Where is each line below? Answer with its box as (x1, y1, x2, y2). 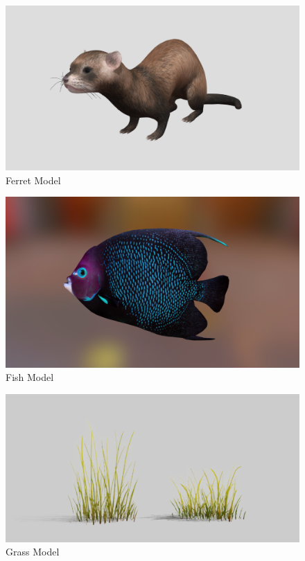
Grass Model (6, 544, 60, 559)
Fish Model (6, 370, 54, 384)
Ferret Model (6, 172, 61, 187)
